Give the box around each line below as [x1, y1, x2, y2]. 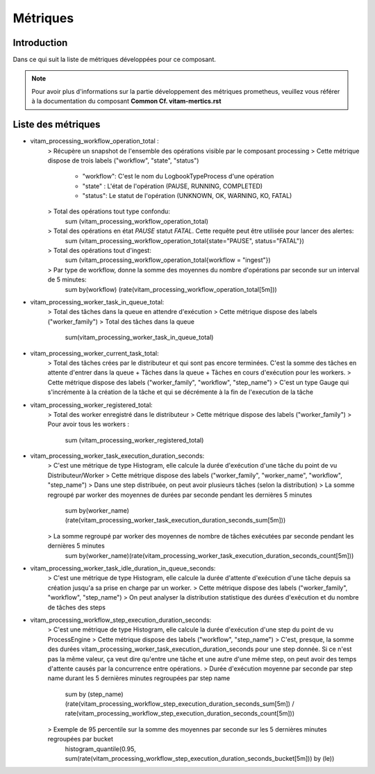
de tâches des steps [47, 603, 106, 611]
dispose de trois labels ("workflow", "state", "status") [47, 156, 199, 165]
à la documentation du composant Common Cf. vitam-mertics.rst [31, 97, 222, 106]
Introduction [12, 37, 68, 49]
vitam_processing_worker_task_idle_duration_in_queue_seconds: [30, 563, 216, 573]
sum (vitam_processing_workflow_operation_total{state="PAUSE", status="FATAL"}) [65, 236, 305, 245]
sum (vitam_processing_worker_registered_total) [65, 436, 204, 444]
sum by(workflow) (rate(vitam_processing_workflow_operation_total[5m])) [65, 285, 277, 293]
